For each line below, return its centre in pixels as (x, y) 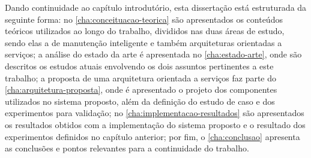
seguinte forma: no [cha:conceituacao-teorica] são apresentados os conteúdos (144, 19)
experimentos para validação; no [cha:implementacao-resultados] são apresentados (155, 113)
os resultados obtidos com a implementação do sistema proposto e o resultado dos (155, 124)
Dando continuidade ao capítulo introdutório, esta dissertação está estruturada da (156, 7)
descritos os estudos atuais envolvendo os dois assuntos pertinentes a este (139, 66)
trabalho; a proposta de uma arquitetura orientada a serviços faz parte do (141, 78)
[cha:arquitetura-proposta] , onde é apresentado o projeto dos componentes (141, 89)
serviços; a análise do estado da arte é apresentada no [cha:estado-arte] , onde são (153, 54)
